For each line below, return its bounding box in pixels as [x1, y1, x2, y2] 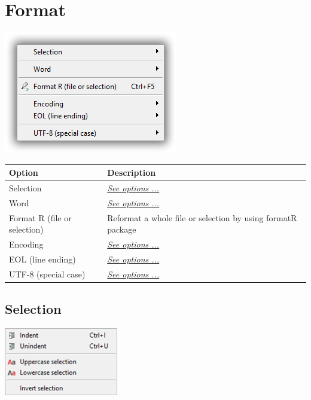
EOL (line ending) [9, 253, 76, 265]
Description [107, 166, 156, 179]
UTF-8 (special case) [9, 267, 86, 280]
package [107, 223, 136, 236]
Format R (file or [9, 211, 72, 224]
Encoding [9, 238, 44, 251]
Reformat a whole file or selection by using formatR [107, 211, 297, 224]
